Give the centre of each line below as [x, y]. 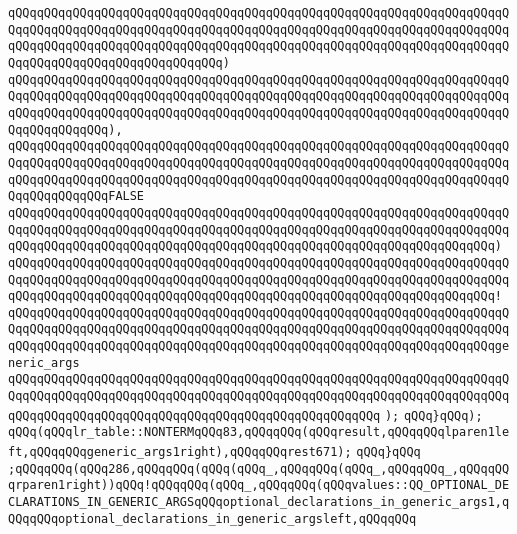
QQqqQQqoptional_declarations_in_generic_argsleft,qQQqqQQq [212, 518]
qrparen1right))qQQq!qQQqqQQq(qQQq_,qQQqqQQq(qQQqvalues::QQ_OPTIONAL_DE [259, 485]
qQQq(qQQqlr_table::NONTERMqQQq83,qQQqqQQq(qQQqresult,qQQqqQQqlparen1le [259, 432]
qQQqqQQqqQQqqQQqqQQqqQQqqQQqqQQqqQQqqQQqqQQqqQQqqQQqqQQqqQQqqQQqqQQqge [259, 346]
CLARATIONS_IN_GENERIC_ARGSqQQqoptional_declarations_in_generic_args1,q [259, 502]
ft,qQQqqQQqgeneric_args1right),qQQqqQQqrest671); [180, 452]
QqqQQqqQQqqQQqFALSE [76, 196]
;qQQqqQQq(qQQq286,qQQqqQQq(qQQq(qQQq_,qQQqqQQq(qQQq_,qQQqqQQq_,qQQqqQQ [259, 468]
